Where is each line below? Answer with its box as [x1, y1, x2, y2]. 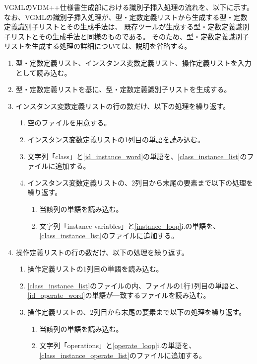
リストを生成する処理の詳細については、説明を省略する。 [4, 41, 192, 51]
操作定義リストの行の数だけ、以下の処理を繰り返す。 [15, 247, 189, 257]
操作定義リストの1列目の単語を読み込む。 [27, 264, 163, 274]
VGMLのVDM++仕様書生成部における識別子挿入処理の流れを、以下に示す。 [4, 2, 254, 12]
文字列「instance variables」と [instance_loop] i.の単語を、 [39, 220, 220, 231]
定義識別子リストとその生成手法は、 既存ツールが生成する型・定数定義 [4, 21, 236, 32]
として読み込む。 [15, 67, 71, 78]
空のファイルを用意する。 [27, 117, 111, 128]
